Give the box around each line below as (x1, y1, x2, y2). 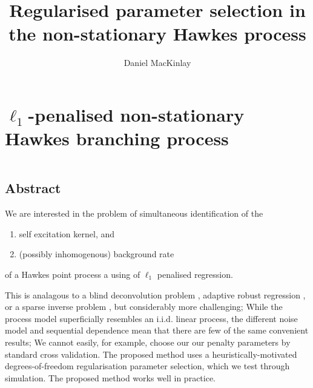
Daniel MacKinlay (124, 56, 191, 69)
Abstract (5, 179, 61, 197)
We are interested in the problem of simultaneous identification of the (5, 207, 263, 220)
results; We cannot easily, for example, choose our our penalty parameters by (5, 335, 291, 348)
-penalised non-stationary (28, 102, 245, 127)
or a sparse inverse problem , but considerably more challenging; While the (5, 300, 283, 313)
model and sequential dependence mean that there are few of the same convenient (5, 324, 309, 337)
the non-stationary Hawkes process (8, 21, 306, 46)
